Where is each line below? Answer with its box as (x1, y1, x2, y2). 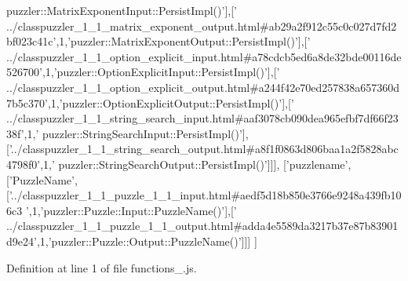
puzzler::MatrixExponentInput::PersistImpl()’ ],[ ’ (6, 2, 237, 18)
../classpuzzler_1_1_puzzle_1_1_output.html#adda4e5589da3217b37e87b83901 (6, 217, 399, 234)
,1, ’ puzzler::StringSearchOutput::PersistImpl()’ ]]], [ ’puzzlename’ (40, 155, 348, 172)
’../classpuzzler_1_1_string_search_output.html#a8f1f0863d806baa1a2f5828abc (9, 140, 399, 157)
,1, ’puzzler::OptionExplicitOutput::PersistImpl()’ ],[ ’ (47, 94, 294, 111)
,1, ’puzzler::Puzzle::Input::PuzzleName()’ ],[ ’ (28, 202, 237, 218)
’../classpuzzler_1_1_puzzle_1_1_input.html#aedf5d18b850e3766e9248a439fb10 (9, 187, 402, 203)
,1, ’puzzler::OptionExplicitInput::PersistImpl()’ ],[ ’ (42, 64, 280, 80)
